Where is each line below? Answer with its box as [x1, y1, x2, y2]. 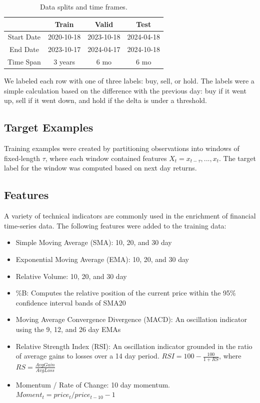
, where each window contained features [45, 152, 167, 163]
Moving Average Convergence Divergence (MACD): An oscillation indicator [15, 314, 247, 324]
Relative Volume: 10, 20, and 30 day [15, 270, 127, 281]
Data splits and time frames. [40, 1, 127, 11]
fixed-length [4, 152, 40, 163]
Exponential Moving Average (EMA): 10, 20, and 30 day [15, 253, 189, 264]
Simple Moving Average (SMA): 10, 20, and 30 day [15, 237, 172, 247]
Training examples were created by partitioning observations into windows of [4, 143, 239, 153]
